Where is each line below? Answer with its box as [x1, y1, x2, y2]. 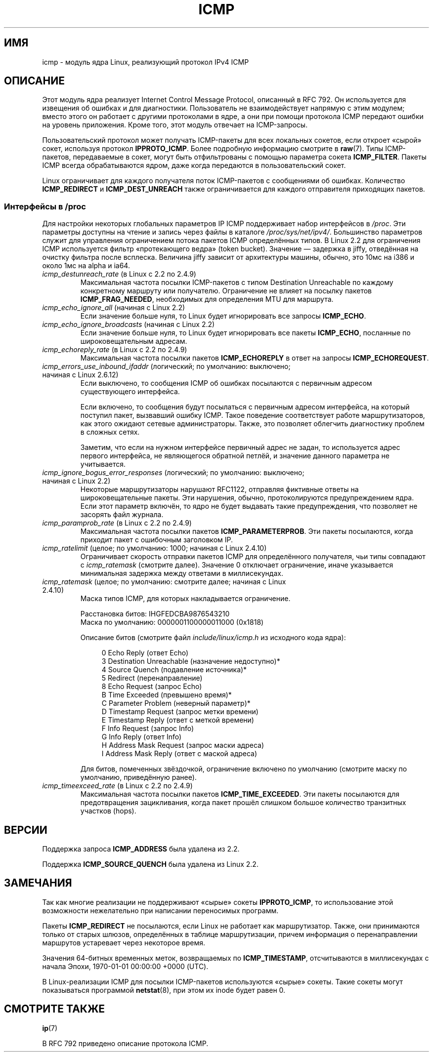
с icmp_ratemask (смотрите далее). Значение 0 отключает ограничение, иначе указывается [80, 561, 393, 569]
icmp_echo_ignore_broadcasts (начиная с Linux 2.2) [42, 320, 215, 329]
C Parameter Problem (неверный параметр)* [101, 699, 251, 708]
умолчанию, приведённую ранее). [80, 773, 197, 782]
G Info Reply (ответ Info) [101, 732, 182, 741]
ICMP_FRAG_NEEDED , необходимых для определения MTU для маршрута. [80, 295, 334, 304]
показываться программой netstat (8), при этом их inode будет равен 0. [42, 985, 286, 994]
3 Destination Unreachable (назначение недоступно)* [101, 657, 280, 666]
